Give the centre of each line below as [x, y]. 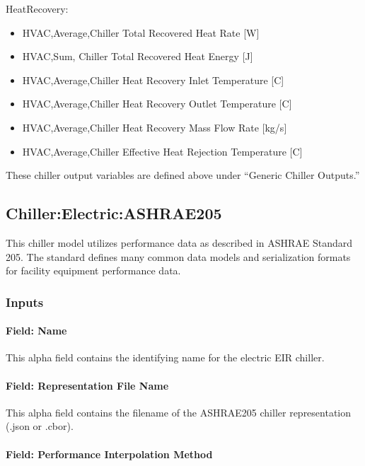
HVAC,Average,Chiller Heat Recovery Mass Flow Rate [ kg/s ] [155, 127]
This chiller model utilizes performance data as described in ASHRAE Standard [179, 242]
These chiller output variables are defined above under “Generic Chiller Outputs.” [183, 175]
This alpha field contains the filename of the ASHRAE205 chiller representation [179, 412]
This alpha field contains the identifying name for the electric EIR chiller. [165, 357]
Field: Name [36, 331]
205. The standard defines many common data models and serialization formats [178, 256]
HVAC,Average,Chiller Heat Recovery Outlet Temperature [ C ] [157, 104]
